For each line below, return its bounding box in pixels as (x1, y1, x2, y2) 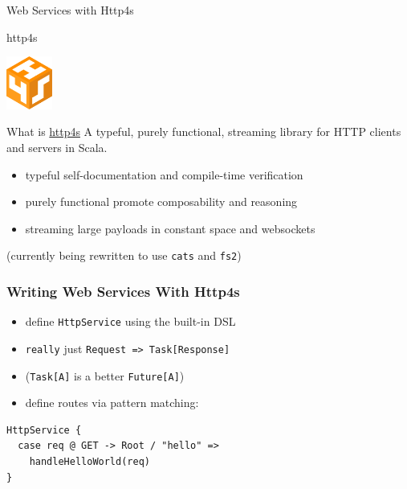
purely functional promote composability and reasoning (25, 193, 298, 210)
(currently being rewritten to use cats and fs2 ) (6, 247, 242, 264)
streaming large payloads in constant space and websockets (25, 220, 315, 236)
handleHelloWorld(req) (29, 455, 150, 467)
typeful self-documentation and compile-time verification (25, 166, 303, 183)
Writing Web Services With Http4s (6, 281, 240, 301)
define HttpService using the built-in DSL (25, 313, 236, 330)
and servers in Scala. (6, 138, 108, 155)
